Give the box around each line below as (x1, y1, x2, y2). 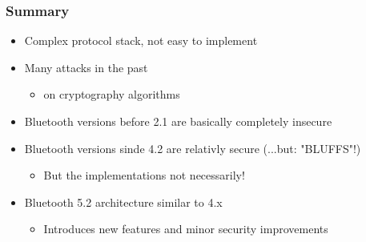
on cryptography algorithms (43, 86, 180, 103)
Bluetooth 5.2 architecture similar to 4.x (24, 193, 223, 210)
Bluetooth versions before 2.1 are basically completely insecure (24, 113, 332, 129)
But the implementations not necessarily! (43, 167, 245, 184)
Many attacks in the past (24, 58, 148, 75)
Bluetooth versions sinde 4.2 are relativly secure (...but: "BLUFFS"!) (24, 139, 361, 156)
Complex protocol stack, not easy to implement (24, 32, 258, 49)
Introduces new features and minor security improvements (43, 220, 328, 237)
